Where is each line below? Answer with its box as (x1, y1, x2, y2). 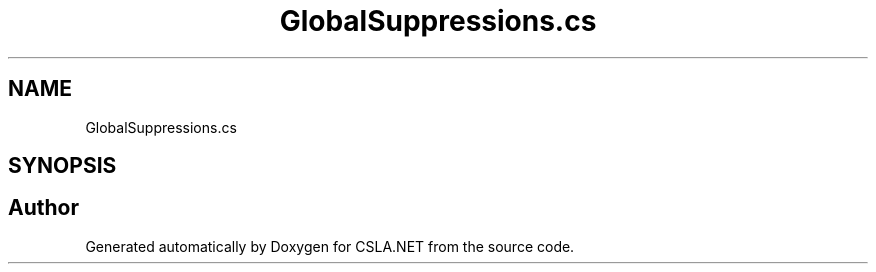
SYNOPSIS (8, 153, 117, 179)
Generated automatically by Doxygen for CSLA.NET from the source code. (85, 237, 575, 255)
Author (8, 195, 79, 221)
